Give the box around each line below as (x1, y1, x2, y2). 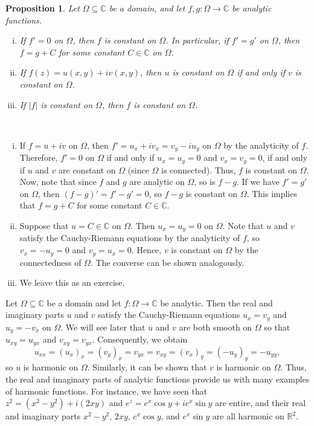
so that (264, 320, 290, 333)
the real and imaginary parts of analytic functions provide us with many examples (5, 373, 310, 386)
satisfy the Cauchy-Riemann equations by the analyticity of (19, 231, 240, 244)
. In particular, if (165, 34, 229, 47)
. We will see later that (60, 320, 146, 333)
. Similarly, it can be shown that (87, 361, 207, 373)
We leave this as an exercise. (19, 276, 125, 289)
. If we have (236, 175, 280, 188)
